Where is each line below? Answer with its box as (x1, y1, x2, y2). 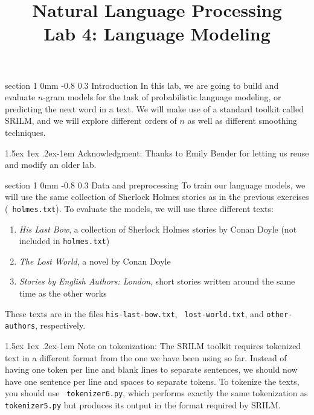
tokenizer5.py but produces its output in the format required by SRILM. (5, 398, 281, 411)
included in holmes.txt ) (19, 234, 110, 247)
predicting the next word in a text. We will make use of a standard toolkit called (5, 102, 304, 115)
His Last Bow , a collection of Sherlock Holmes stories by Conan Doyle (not (19, 222, 297, 235)
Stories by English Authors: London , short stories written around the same (19, 275, 295, 288)
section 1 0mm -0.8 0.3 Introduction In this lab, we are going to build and (5, 79, 279, 91)
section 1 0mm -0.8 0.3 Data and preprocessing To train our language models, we (5, 178, 306, 191)
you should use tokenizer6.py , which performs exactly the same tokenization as (5, 387, 308, 399)
